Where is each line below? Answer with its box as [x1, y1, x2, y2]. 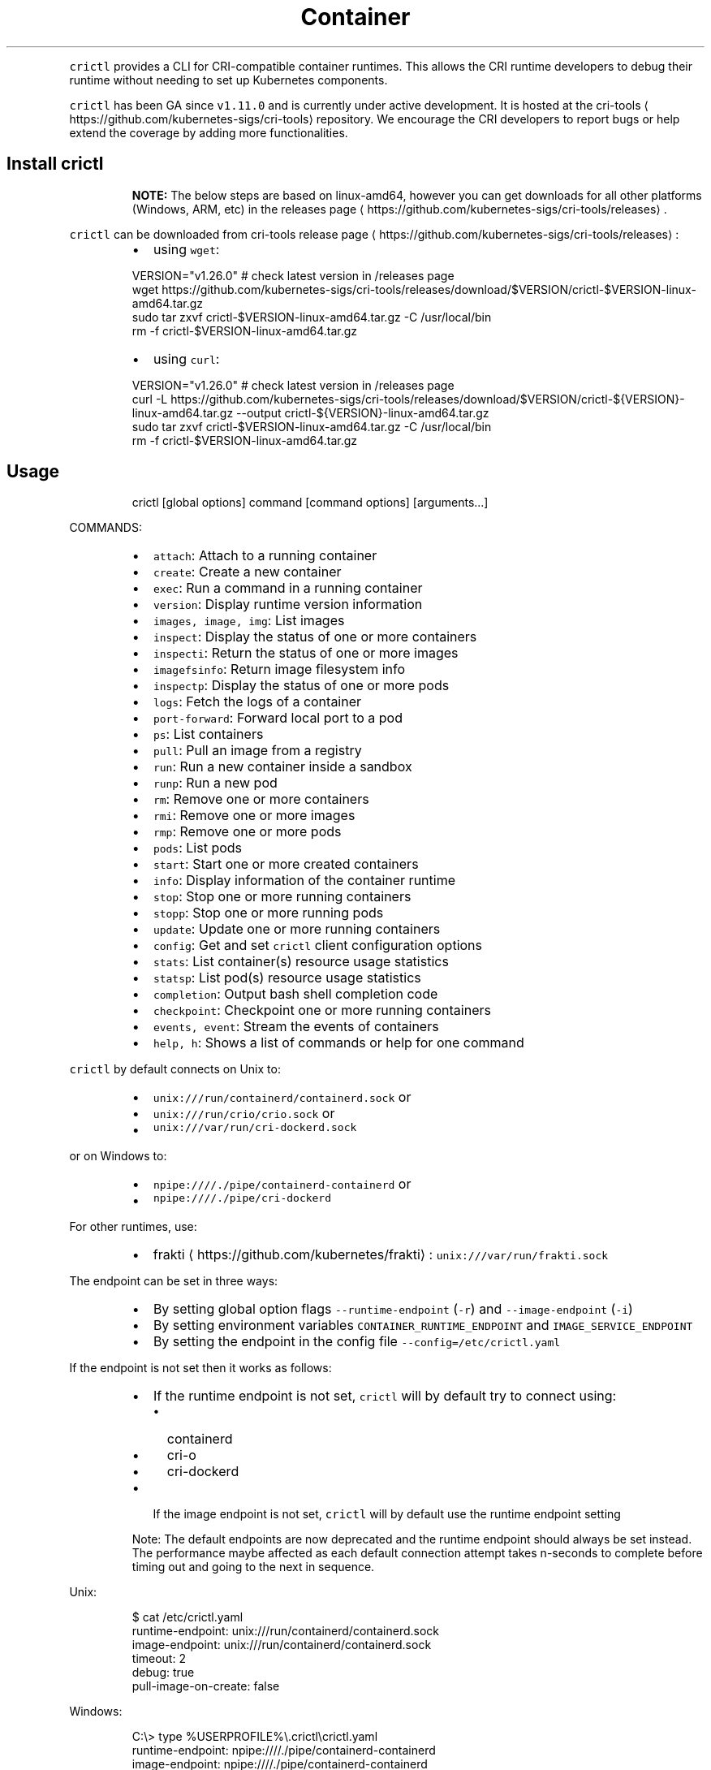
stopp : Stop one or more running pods [153, 904, 384, 922]
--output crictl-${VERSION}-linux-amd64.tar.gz [236, 405, 489, 420]
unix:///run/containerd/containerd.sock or [153, 1089, 412, 1106]
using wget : [153, 240, 220, 257]
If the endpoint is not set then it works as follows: [69, 1361, 332, 1375]
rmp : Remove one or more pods [153, 823, 342, 840]
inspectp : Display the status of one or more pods [153, 677, 450, 694]
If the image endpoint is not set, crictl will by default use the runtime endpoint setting [153, 1507, 621, 1522]
